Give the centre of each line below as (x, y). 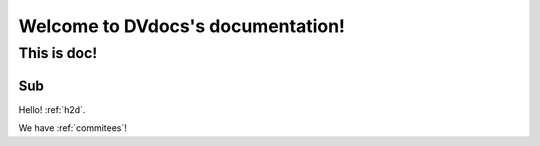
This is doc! (58, 53)
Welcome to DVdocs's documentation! (181, 26)
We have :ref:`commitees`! (72, 128)
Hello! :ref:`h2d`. (52, 109)
